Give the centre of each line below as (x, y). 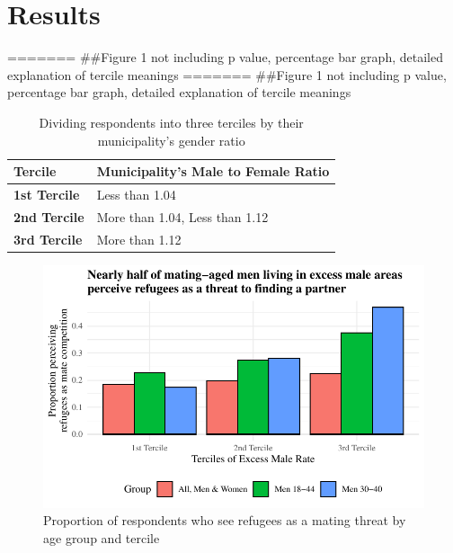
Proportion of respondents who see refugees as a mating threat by (225, 520)
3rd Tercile (48, 239)
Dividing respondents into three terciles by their (171, 122)
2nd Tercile (49, 216)
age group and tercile (102, 537)
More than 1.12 (139, 239)
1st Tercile (47, 194)
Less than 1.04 (136, 194)
